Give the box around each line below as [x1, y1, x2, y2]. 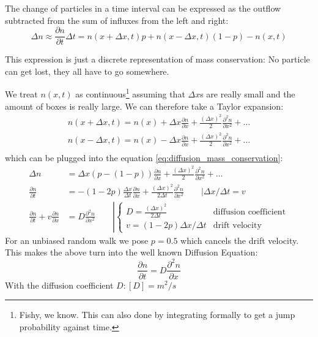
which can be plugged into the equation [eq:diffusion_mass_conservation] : [5, 151, 283, 164]
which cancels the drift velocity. [180, 233, 299, 246]
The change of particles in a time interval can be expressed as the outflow [5, 2, 281, 14]
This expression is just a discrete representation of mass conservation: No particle [5, 53, 310, 66]
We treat [5, 88, 38, 100]
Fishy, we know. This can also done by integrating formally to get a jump [19, 308, 295, 321]
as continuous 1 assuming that [75, 86, 185, 100]
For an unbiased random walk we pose [5, 233, 149, 246]
